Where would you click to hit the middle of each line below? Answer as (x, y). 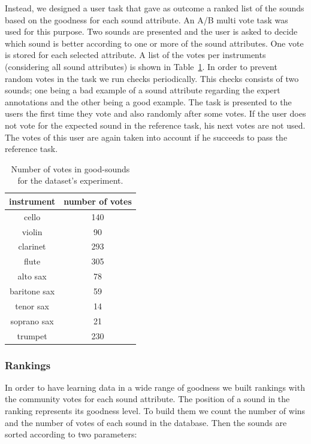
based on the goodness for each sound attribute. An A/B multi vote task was (147, 19)
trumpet (32, 335)
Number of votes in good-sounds (70, 168)
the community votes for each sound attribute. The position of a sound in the (147, 399)
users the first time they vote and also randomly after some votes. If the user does (155, 113)
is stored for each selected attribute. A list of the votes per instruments (135, 55)
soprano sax (32, 320)
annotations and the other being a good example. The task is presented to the (148, 101)
